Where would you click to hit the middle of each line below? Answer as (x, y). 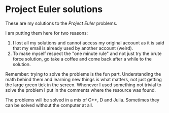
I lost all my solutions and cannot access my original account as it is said (88, 43)
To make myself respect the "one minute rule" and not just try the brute (87, 53)
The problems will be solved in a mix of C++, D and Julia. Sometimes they (82, 100)
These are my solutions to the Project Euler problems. (61, 23)
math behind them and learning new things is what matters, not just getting (84, 79)
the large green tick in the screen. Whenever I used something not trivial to (83, 85)
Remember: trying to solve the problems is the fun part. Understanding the (83, 74)
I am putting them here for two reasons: (47, 33)
